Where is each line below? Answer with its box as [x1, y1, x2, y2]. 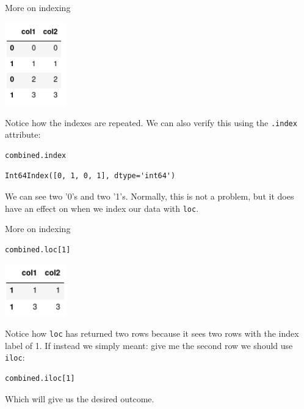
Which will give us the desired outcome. [5, 392, 154, 405]
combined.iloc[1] [5, 373, 75, 383]
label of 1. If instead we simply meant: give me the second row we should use [5, 339, 293, 351]
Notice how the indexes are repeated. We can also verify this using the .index [5, 116, 297, 129]
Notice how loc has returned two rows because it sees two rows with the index [5, 327, 299, 340]
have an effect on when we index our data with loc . [5, 201, 199, 214]
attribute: [5, 128, 41, 141]
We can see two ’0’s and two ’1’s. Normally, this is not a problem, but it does [5, 190, 294, 202]
